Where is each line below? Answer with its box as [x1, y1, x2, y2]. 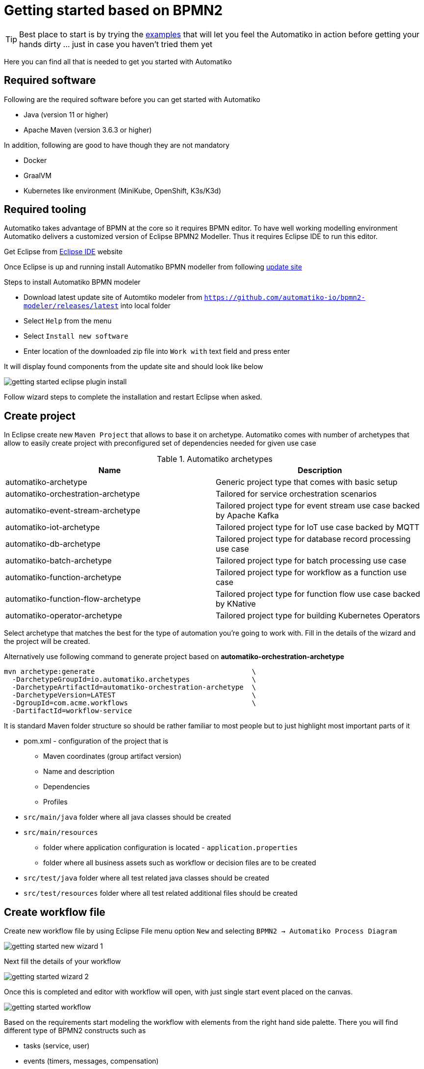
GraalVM [24, 171, 52, 180]
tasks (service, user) [24, 1042, 90, 1050]
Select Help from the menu [24, 317, 112, 325]
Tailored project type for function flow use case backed [216, 589, 421, 599]
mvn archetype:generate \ [4, 668, 256, 676]
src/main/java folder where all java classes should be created [24, 813, 231, 822]
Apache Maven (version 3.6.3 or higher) [24, 125, 152, 134]
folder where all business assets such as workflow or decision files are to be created [43, 858, 316, 867]
